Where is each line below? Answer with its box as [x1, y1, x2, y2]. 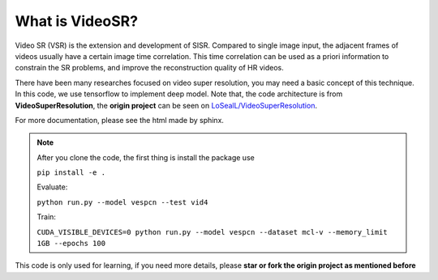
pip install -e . [36, 168, 105, 177]
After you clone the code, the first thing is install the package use [36, 152, 255, 162]
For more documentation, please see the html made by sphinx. [15, 115, 225, 125]
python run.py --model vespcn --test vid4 [36, 197, 208, 206]
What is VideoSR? [15, 12, 138, 30]
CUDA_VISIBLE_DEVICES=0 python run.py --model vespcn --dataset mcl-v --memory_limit [36, 227, 389, 236]
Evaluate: [36, 182, 68, 192]
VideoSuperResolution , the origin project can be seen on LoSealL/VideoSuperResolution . [15, 100, 318, 110]
